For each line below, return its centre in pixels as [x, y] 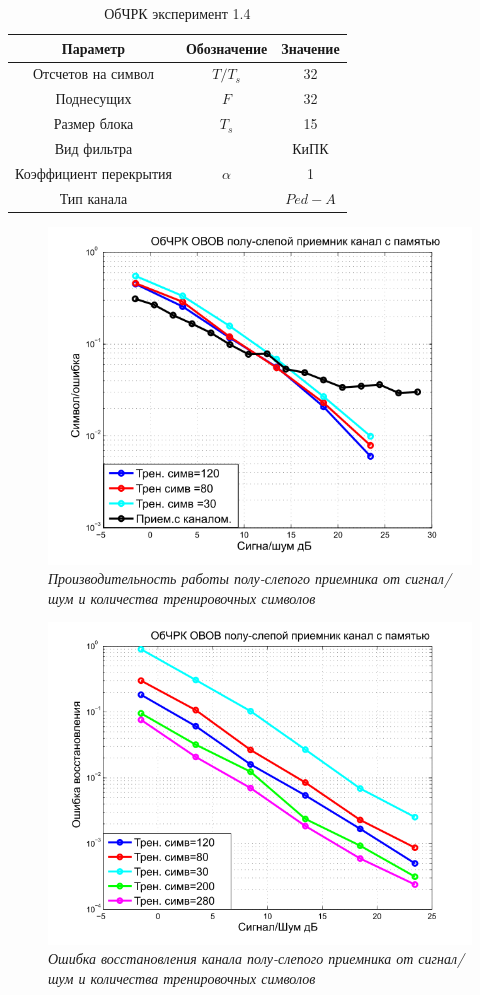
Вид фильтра [93, 147]
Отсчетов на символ [93, 73]
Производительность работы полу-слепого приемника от [224, 578]
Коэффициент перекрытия [93, 172]
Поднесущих [93, 98]
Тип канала [93, 197]
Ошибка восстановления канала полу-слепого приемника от [231, 958]
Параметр [93, 47]
